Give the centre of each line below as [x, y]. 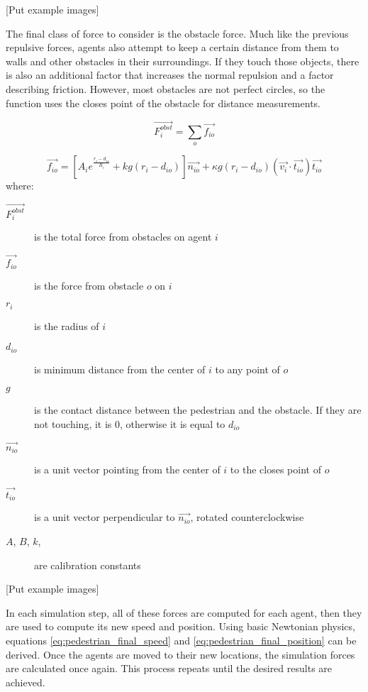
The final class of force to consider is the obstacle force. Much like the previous [177, 33]
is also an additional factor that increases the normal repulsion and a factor [170, 75]
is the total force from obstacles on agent [123, 237]
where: [20, 186]
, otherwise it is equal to [173, 423]
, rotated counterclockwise [247, 517]
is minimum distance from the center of [120, 369]
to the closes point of [275, 469]
